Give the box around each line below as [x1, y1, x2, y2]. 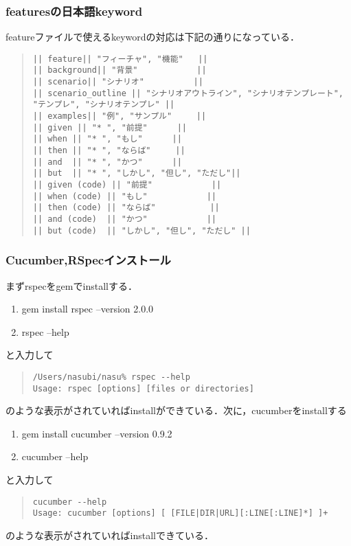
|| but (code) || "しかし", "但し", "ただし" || [32, 225, 251, 236]
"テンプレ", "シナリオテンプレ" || [32, 100, 175, 110]
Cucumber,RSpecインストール [5, 251, 171, 269]
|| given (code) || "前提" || [32, 180, 222, 190]
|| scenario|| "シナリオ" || [32, 77, 203, 87]
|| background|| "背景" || [32, 65, 207, 76]
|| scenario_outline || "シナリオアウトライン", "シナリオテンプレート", [32, 88, 344, 98]
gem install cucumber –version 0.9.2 [21, 426, 172, 440]
